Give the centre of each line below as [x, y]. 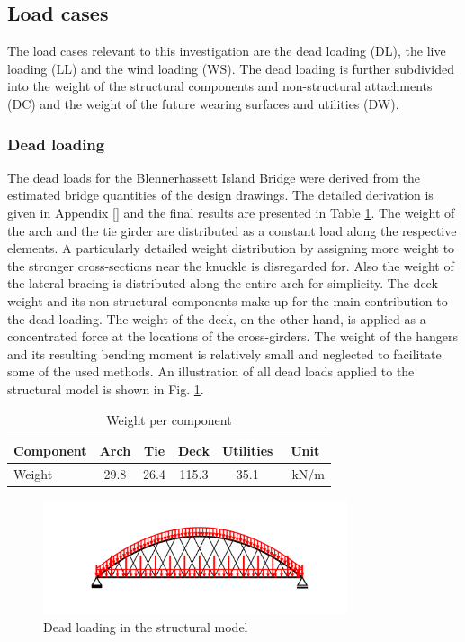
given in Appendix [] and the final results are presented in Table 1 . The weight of [231, 212]
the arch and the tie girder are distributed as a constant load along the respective [232, 230]
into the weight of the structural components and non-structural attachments [220, 86]
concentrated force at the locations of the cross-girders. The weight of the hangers [233, 336]
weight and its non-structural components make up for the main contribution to [228, 300]
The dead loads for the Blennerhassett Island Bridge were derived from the [214, 177]
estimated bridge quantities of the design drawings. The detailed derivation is [220, 195]
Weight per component [169, 419]
